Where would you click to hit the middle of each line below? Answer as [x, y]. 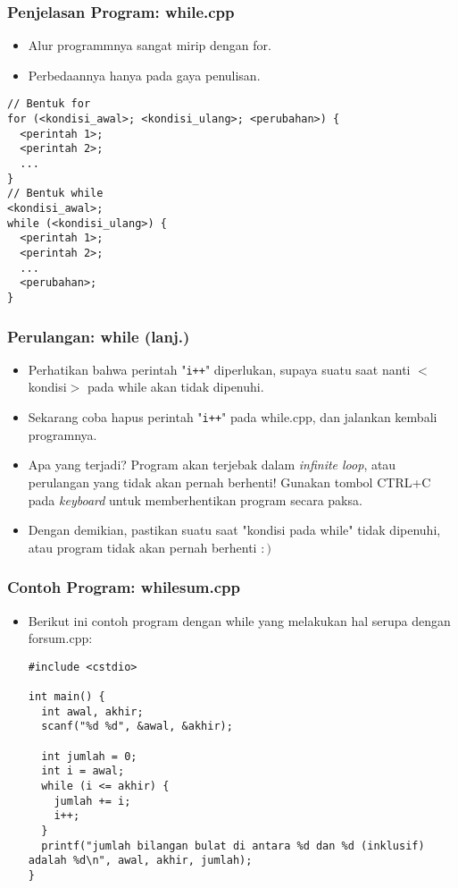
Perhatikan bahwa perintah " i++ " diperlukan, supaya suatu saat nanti [219, 369]
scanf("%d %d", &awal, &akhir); [137, 727]
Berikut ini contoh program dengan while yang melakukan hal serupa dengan [239, 620]
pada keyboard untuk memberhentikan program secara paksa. [195, 499]
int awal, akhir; [92, 711]
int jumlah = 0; [89, 756]
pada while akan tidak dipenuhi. [175, 387]
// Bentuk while [55, 194]
